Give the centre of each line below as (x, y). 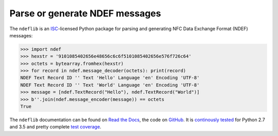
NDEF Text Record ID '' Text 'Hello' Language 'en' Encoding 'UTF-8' (110, 78)
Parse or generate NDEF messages (85, 13)
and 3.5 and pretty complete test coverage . (55, 127)
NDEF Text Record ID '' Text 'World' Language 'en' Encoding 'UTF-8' (110, 85)
